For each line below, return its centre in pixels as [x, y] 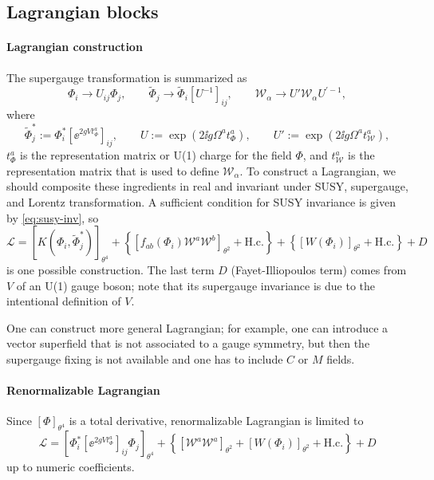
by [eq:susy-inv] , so [53, 217]
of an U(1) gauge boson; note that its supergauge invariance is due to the [195, 285]
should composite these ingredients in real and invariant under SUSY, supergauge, [207, 186]
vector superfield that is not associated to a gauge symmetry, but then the [188, 343]
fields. [341, 359]
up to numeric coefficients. [71, 467]
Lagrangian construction [75, 47]
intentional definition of [64, 301]
